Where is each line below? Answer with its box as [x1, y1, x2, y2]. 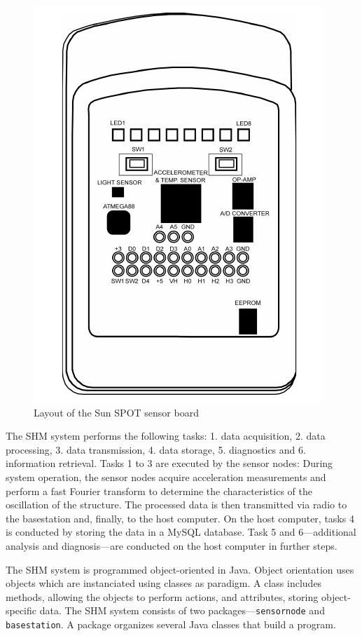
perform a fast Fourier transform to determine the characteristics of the [6, 483, 312, 498]
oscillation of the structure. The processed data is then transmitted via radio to [6, 497, 347, 512]
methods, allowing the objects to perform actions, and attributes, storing [6, 589, 319, 604]
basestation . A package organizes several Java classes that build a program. [6, 616, 336, 631]
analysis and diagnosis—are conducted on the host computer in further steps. [6, 538, 337, 553]
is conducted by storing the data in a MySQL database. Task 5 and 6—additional [6, 525, 356, 539]
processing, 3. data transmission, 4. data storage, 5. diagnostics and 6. [6, 442, 306, 456]
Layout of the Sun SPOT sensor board [34, 405, 199, 419]
